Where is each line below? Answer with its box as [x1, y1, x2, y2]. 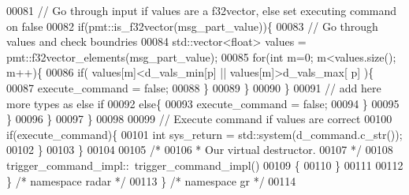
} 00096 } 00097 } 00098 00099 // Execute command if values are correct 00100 [6, 111, 392, 127]
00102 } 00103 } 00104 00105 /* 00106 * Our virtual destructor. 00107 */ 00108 [6, 141, 393, 158]
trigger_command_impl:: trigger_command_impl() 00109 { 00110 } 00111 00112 [6, 156, 403, 173]
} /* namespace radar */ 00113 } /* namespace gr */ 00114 [6, 172, 296, 189]
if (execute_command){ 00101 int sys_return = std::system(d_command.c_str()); [6, 126, 403, 142]
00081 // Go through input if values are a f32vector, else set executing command [6, 2, 397, 18]
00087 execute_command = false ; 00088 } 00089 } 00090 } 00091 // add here [6, 79, 381, 96]
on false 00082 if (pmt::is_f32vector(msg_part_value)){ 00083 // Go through [6, 17, 378, 34]
